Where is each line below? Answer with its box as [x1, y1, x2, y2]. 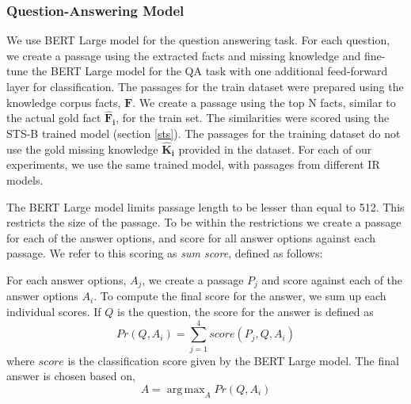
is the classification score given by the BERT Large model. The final [67, 352, 399, 368]
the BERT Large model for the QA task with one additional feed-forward [31, 63, 388, 79]
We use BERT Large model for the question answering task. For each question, [6, 32, 390, 48]
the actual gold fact [6, 109, 101, 126]
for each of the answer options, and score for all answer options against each [6, 229, 376, 246]
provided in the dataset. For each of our [178, 140, 372, 157]
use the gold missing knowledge [6, 140, 158, 157]
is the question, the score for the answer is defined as [117, 303, 374, 320]
